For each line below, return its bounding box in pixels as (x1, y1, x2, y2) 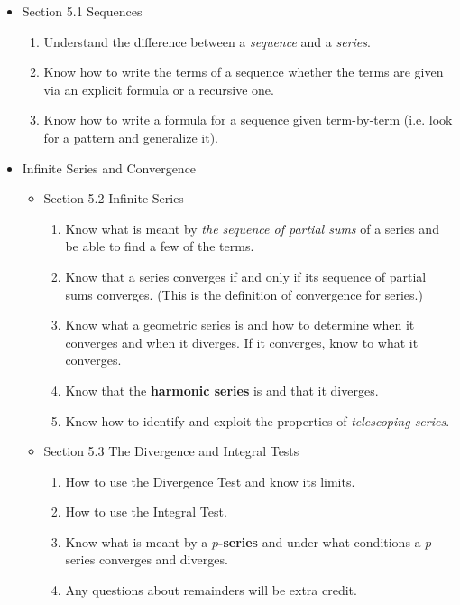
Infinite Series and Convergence (22, 158, 197, 177)
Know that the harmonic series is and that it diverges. (65, 380, 379, 399)
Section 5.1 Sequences (22, 2, 143, 20)
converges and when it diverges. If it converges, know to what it (65, 332, 419, 351)
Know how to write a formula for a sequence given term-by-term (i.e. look (43, 110, 453, 129)
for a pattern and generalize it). (43, 127, 219, 146)
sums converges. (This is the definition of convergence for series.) (65, 284, 423, 303)
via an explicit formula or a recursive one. (43, 79, 274, 98)
